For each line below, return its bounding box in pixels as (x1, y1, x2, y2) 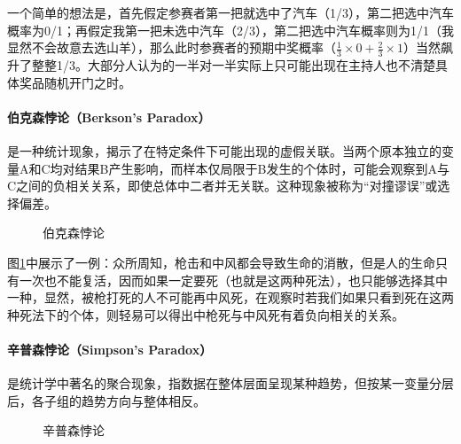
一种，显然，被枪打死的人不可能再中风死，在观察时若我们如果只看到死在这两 (7, 288, 454, 307)
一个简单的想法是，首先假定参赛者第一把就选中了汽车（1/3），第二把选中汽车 (7, 4, 454, 21)
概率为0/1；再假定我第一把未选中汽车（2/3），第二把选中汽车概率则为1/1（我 (7, 20, 454, 39)
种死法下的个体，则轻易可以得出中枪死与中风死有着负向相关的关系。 (7, 305, 404, 323)
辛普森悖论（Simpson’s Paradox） (7, 339, 213, 358)
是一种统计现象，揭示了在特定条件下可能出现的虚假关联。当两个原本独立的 (7, 142, 441, 160)
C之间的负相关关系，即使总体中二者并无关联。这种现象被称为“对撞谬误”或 (7, 176, 438, 195)
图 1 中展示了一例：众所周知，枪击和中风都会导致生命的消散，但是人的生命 (7, 253, 435, 271)
